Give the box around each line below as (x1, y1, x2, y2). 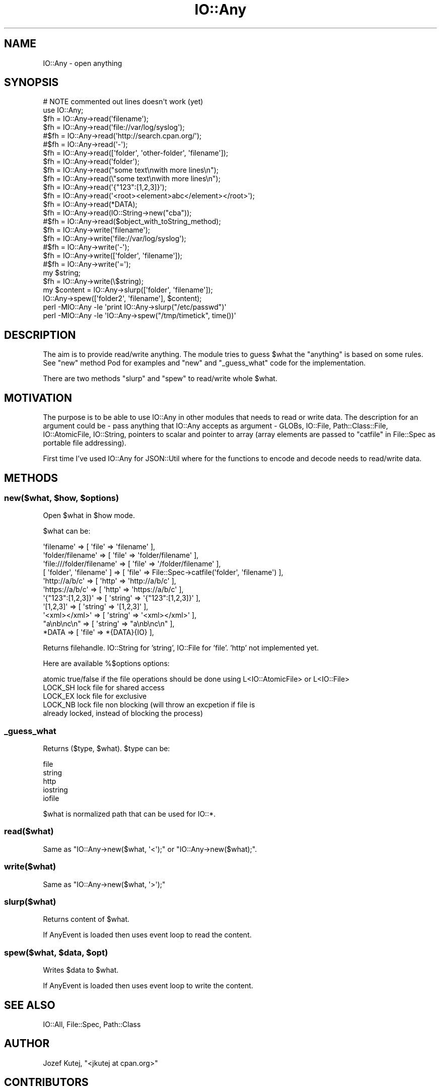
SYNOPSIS (4, 76, 59, 89)
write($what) (4, 861, 56, 872)
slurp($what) (4, 896, 56, 907)
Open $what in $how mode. (43, 511, 135, 520)
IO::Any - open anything (43, 58, 122, 67)
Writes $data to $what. (43, 966, 119, 975)
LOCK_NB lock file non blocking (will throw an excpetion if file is (43, 700, 255, 709)
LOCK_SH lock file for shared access (43, 683, 165, 692)
